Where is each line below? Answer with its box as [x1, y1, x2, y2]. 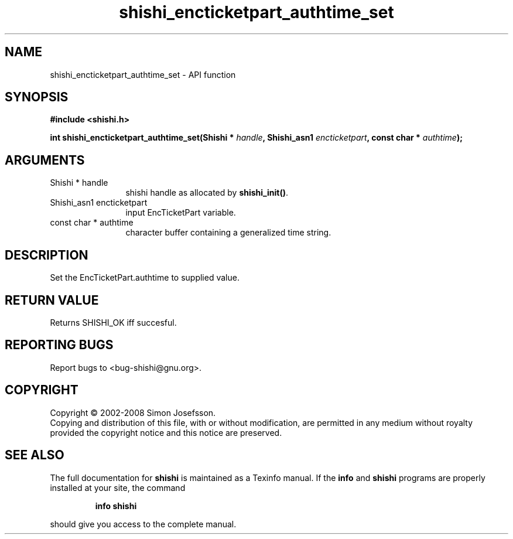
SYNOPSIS [5, 90, 69, 105]
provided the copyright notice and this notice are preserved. [50, 427, 282, 438]
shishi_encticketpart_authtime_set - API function [50, 69, 236, 80]
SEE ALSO [5, 448, 64, 463]
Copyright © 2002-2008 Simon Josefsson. [50, 407, 216, 418]
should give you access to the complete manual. [50, 518, 237, 529]
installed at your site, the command [50, 482, 186, 493]
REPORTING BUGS [5, 337, 114, 353]
